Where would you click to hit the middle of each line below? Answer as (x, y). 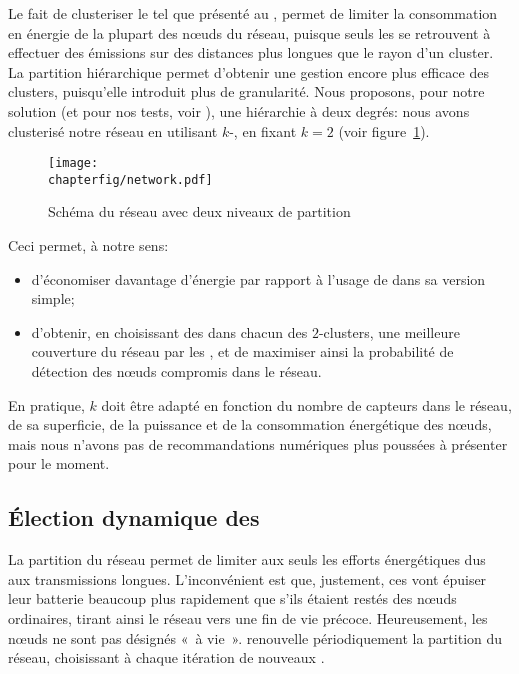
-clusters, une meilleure (389, 331)
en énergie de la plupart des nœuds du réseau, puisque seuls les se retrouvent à (249, 32)
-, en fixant (263, 130)
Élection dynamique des (134, 517)
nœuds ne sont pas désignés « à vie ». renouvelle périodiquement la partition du (255, 637)
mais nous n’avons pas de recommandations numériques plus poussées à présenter (258, 443)
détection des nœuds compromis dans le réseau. (176, 371)
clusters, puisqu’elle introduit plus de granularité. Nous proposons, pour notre (246, 91)
